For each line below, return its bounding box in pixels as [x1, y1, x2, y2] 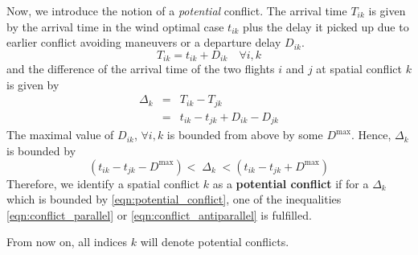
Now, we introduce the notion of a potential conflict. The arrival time [6, 2, 347, 19]
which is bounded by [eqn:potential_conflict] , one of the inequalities [6, 191, 342, 208]
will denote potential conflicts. [140, 233, 289, 250]
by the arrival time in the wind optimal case [6, 18, 224, 35]
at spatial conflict [316, 60, 402, 77]
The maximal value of [6, 126, 114, 143]
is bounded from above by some [166, 126, 323, 143]
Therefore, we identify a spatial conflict [6, 175, 200, 191]
